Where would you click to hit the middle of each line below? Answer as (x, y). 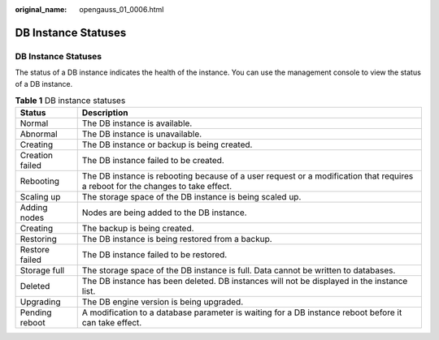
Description (105, 113)
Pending (36, 312)
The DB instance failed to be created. (153, 161)
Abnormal (39, 134)
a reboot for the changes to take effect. (157, 187)
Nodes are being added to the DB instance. (164, 213)
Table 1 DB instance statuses (70, 101)
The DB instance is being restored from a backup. (177, 239)
